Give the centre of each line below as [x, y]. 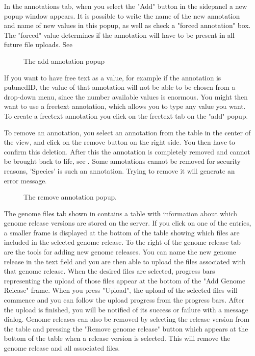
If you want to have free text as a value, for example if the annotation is [113, 77]
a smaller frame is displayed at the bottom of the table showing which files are [122, 232]
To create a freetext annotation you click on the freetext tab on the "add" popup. [126, 115]
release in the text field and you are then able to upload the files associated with [125, 261]
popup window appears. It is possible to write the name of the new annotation [122, 15]
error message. [25, 180]
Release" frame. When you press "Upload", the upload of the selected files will [121, 290]
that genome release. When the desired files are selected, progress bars [110, 271]
